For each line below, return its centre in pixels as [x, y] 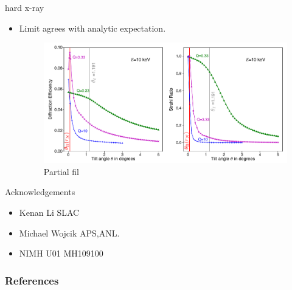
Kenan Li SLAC [49, 212]
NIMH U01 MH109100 [61, 253]
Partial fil [61, 171]
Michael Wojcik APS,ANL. [69, 233]
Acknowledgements [40, 192]
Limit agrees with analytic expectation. [92, 28]
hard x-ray [25, 7]
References [32, 280]
